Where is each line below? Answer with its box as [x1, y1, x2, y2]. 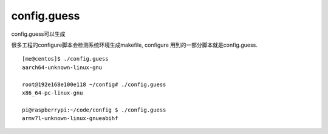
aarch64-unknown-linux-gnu [22, 64, 103, 71]
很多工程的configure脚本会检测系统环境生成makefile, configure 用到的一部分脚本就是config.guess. [11, 41, 258, 49]
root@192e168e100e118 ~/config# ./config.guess [22, 81, 166, 88]
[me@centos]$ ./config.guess [22, 55, 109, 62]
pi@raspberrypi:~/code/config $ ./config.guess [22, 106, 166, 113]
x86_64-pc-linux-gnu [22, 89, 83, 96]
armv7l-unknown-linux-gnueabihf [22, 115, 118, 122]
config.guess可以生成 [11, 30, 66, 38]
